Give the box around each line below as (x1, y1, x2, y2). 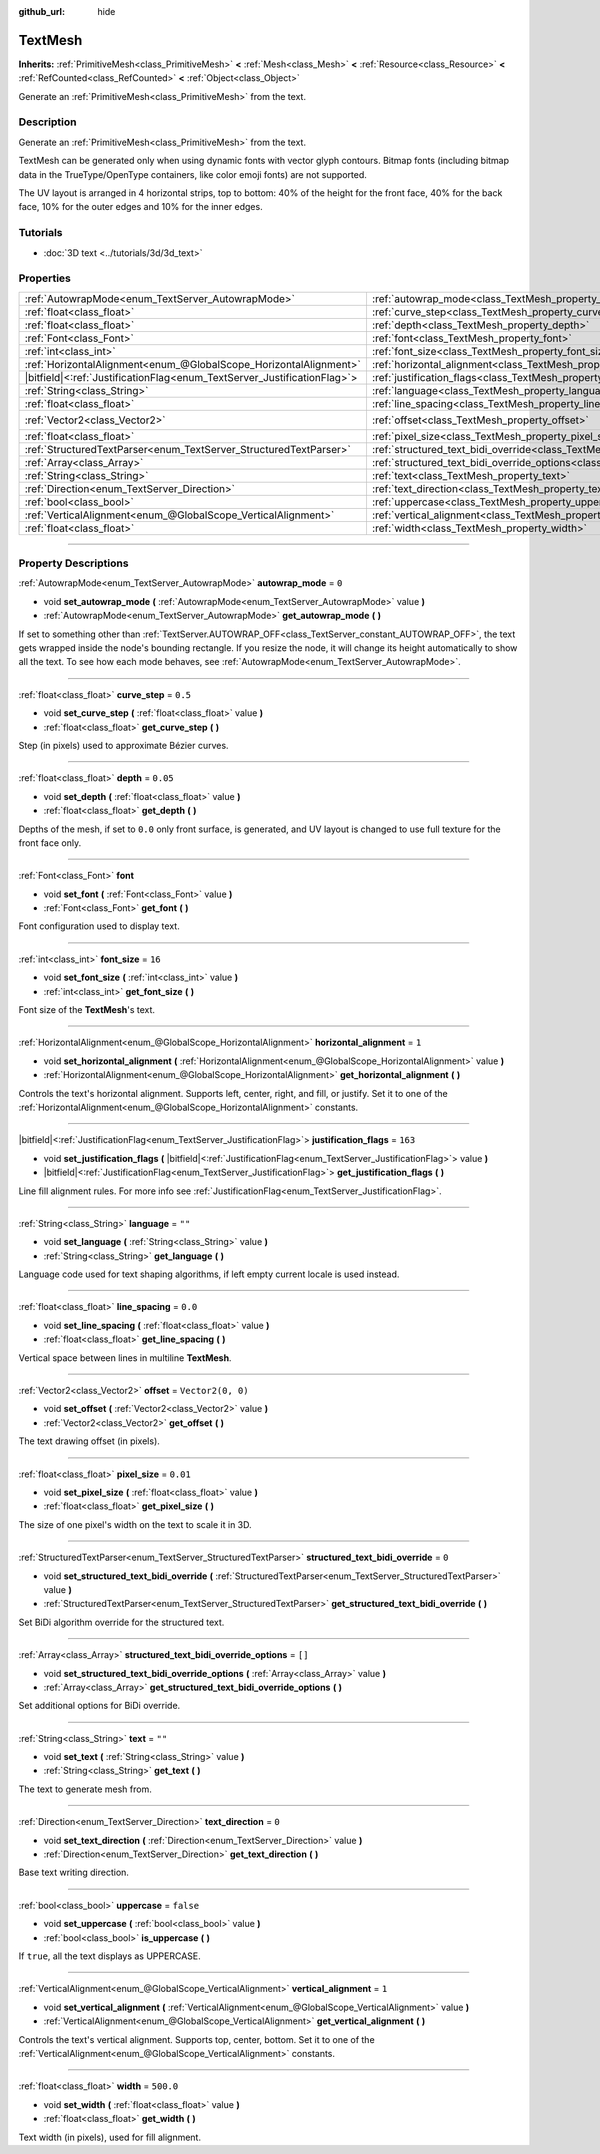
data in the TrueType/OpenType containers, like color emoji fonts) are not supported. (18, 168, 367, 180)
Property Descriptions (18, 556, 129, 570)
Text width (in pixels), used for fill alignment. (18, 2131, 202, 2143)
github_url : (18, 6, 65, 17)
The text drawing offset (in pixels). (18, 1435, 160, 1447)
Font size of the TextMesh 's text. (18, 1004, 155, 1016)
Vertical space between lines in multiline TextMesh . (18, 1351, 232, 1364)
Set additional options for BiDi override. (18, 1700, 181, 1712)
